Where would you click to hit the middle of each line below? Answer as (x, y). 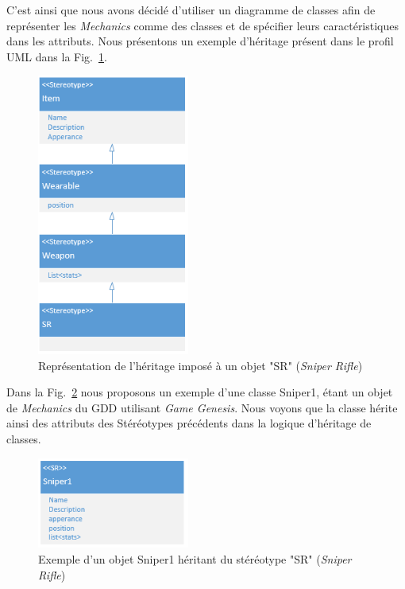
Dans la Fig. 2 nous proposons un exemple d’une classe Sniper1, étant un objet (200, 392)
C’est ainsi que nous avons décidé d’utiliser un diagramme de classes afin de (191, 10)
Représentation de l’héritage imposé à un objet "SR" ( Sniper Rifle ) (201, 365)
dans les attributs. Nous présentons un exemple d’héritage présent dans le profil (200, 41)
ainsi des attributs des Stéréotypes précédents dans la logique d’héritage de (189, 423)
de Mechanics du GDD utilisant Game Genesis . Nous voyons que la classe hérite (202, 407)
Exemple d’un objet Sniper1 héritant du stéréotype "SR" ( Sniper (195, 558)
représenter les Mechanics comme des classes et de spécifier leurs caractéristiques (203, 25)
